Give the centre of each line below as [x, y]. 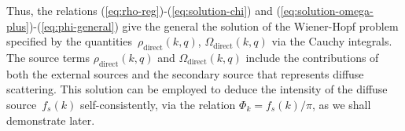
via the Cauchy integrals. [332, 41]
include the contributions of [312, 57]
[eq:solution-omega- [327, 10]
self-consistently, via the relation [158, 104]
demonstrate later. [51, 120]
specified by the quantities [69, 41]
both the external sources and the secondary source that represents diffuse [185, 73]
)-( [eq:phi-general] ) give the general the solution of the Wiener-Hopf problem [214, 25]
